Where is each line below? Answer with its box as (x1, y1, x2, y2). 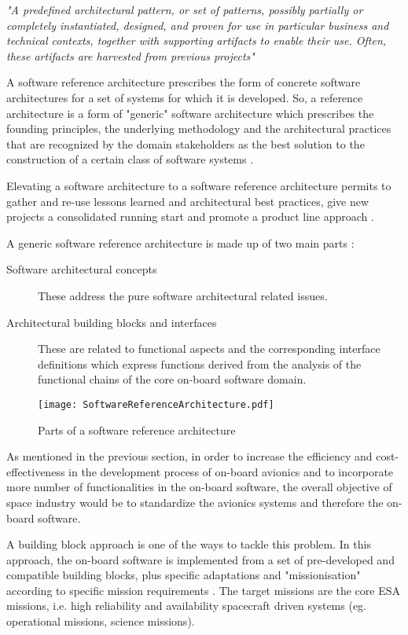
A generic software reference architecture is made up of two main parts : (6, 234, 355, 251)
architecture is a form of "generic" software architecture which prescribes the (6, 105, 374, 121)
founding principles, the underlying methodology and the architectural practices (6, 120, 391, 137)
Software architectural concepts (6, 261, 157, 277)
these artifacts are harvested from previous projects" (6, 47, 255, 64)
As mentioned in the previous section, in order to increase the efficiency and (6, 448, 373, 464)
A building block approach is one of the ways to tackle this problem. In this (6, 536, 371, 552)
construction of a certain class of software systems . (6, 151, 254, 167)
